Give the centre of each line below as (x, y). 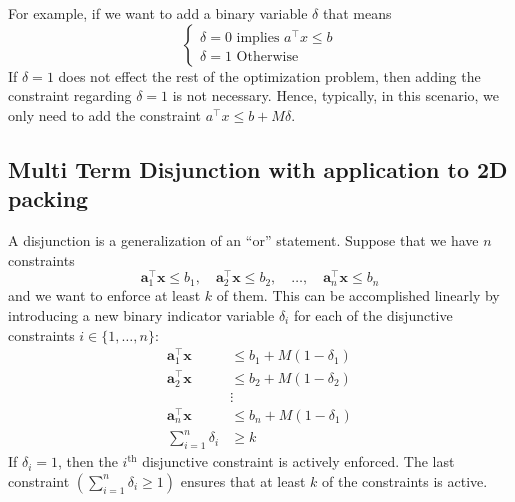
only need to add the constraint (105, 114)
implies (258, 37)
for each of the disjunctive (373, 314)
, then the (88, 461)
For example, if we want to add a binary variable (158, 13)
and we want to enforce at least (104, 295)
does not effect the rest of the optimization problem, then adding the (269, 75)
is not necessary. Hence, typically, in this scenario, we (336, 95)
